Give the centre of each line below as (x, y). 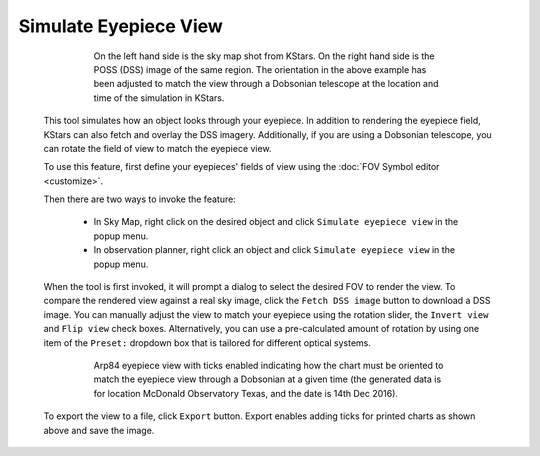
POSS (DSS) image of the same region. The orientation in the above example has (260, 69)
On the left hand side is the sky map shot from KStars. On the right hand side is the (264, 56)
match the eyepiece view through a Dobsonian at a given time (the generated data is (267, 379)
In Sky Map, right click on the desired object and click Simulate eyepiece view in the (276, 222)
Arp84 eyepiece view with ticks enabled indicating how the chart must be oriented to (268, 365)
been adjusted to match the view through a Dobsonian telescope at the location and (266, 84)
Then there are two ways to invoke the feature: (140, 199)
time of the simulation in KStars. (159, 97)
